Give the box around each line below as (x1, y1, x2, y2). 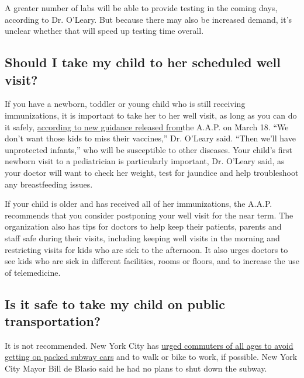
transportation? (5, 312, 101, 330)
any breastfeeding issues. (5, 178, 93, 190)
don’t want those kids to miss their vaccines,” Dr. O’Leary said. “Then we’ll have (5, 132, 296, 144)
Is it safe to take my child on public (5, 294, 225, 313)
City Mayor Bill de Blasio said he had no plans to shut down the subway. (5, 362, 267, 374)
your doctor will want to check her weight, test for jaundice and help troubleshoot (5, 166, 299, 178)
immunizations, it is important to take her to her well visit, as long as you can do (5, 109, 297, 121)
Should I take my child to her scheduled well (5, 53, 281, 71)
